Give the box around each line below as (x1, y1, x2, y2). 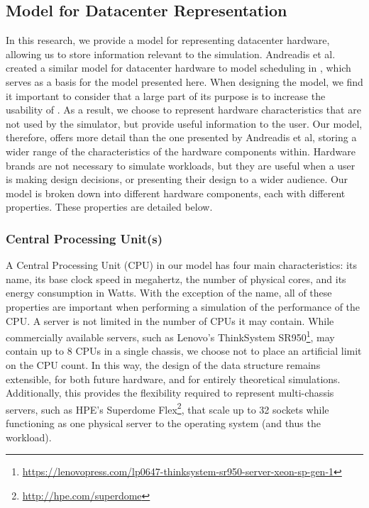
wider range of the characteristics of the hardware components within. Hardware (6, 143, 356, 158)
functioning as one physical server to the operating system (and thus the (6, 415, 321, 430)
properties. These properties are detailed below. (6, 199, 213, 214)
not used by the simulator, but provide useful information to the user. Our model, (6, 116, 363, 131)
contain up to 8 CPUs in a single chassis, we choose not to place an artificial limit (6, 343, 362, 358)
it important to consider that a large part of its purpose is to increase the (6, 88, 326, 103)
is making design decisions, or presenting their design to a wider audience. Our (6, 172, 348, 187)
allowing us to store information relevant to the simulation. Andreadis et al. (6, 46, 336, 61)
